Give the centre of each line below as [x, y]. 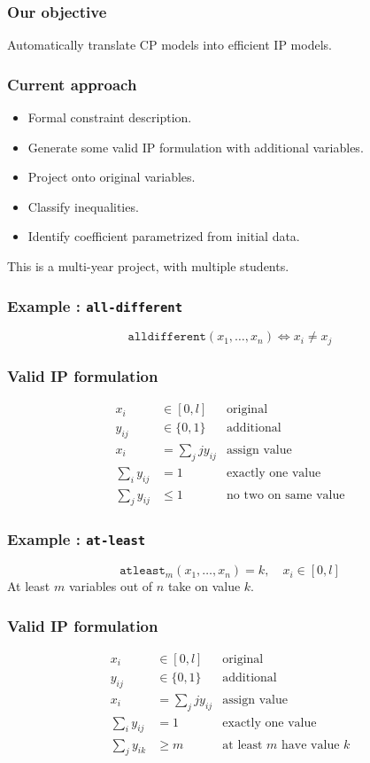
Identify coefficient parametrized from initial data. [164, 236]
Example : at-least [77, 539]
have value [311, 745]
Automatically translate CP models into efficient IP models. [170, 45]
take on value [204, 586]
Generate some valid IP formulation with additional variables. [196, 147]
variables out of [111, 586]
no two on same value [286, 495]
